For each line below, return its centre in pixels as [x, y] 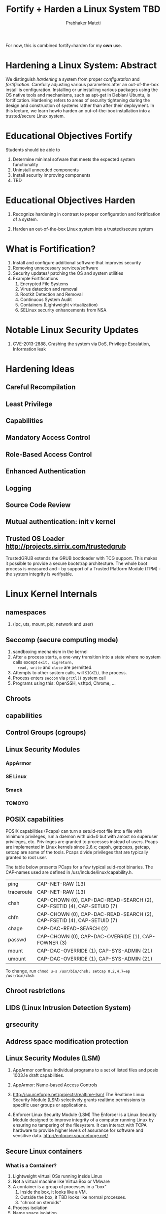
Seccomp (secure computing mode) [62, 640]
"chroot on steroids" [41, 1203]
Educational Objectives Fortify [69, 136]
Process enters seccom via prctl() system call [59, 678]
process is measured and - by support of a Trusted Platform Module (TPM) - [83, 569]
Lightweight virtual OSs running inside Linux [57, 1176]
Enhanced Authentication [46, 471]
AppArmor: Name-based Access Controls [55, 1085]
